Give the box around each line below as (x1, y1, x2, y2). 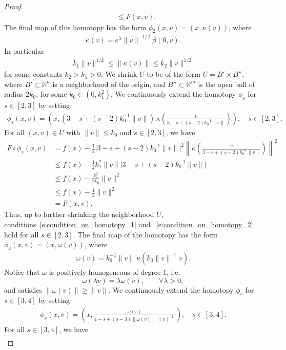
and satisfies (4, 284, 43, 295)
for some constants (4, 69, 63, 79)
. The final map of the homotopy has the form (73, 229, 218, 239)
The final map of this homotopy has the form (4, 21, 147, 32)
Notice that (4, 266, 40, 277)
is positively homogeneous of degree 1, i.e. (49, 266, 180, 277)
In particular (4, 45, 44, 56)
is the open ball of (198, 78, 255, 89)
